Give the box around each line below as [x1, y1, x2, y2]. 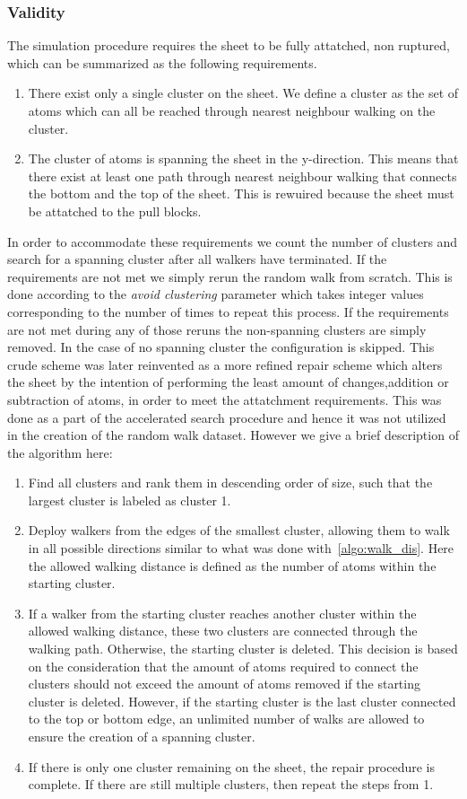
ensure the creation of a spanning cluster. [28, 727, 255, 745]
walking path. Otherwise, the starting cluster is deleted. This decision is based [28, 639, 458, 658]
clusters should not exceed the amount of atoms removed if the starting [28, 674, 420, 693]
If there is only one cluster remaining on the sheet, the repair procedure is [28, 757, 436, 776]
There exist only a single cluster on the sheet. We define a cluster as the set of [28, 83, 459, 102]
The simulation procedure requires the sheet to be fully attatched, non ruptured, [7, 36, 451, 55]
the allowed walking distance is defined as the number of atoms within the [28, 556, 437, 575]
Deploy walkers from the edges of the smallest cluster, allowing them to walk [28, 521, 450, 540]
